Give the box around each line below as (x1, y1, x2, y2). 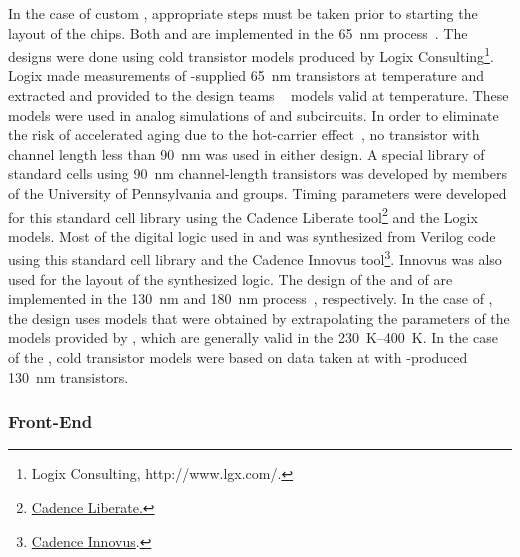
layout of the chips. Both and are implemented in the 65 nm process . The (8, 22, 468, 43)
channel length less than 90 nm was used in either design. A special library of (8, 143, 485, 164)
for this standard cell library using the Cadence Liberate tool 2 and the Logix (8, 203, 478, 227)
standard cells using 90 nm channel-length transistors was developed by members (8, 163, 507, 184)
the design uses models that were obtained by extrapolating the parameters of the (8, 307, 510, 328)
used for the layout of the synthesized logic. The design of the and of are (8, 268, 453, 289)
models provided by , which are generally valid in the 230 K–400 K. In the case (8, 327, 498, 348)
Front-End (8, 409, 93, 434)
